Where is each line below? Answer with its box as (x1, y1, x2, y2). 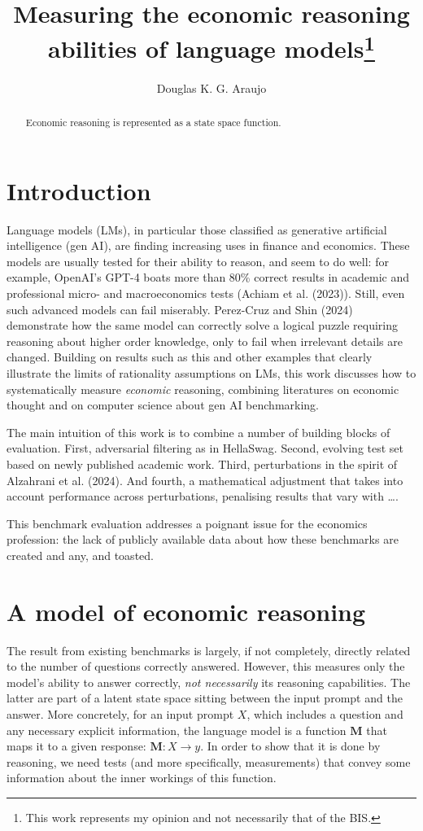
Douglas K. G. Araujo (156, 79, 267, 96)
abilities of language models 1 (48, 28, 375, 65)
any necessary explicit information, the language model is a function (7, 721, 347, 738)
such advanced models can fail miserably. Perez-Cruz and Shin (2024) (7, 300, 353, 317)
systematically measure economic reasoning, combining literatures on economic (7, 380, 399, 397)
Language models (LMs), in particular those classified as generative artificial (7, 221, 387, 238)
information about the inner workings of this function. (7, 769, 277, 786)
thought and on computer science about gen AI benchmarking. (7, 396, 320, 413)
